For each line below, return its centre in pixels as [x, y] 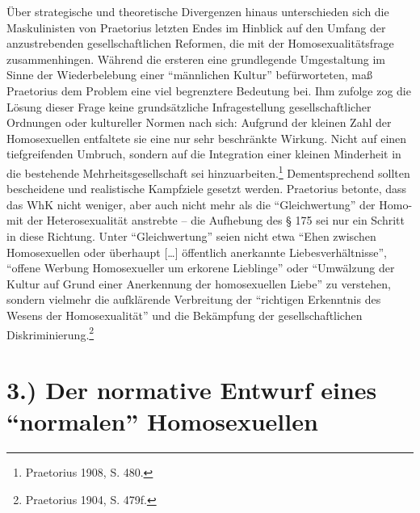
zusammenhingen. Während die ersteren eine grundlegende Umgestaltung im [196, 59]
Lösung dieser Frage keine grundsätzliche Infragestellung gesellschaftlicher [189, 106]
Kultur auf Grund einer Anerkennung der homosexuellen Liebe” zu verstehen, [199, 283]
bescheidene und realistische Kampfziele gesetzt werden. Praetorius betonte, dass [207, 189]
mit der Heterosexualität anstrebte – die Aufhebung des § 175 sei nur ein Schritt [206, 220]
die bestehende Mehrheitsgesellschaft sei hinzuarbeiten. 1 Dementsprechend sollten [208, 171]
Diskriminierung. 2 [50, 333]
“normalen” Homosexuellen [162, 421]
